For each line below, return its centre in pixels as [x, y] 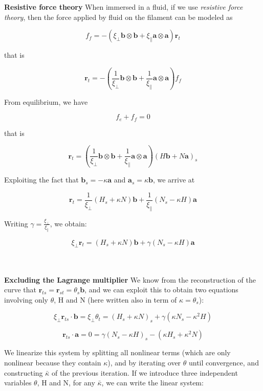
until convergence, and [224, 362]
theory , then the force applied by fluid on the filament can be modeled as [118, 17]
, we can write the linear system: [152, 383]
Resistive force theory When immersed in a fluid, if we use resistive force [124, 7]
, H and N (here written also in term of [115, 299]
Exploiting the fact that [41, 180]
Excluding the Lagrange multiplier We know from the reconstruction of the [130, 279]
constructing [24, 372]
